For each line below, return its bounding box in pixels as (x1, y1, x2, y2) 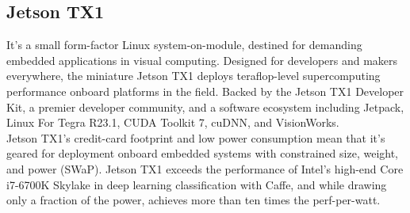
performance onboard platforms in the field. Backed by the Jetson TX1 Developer (6, 82, 404, 99)
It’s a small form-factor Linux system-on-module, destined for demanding (6, 36, 362, 53)
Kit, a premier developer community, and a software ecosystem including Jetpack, (6, 98, 404, 115)
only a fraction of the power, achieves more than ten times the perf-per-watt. (6, 192, 381, 208)
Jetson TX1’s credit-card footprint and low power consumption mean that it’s (6, 129, 385, 146)
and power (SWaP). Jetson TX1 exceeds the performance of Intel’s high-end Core (6, 160, 404, 177)
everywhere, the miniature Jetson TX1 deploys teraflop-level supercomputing (6, 67, 381, 84)
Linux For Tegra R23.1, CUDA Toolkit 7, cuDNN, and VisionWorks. (6, 114, 339, 131)
